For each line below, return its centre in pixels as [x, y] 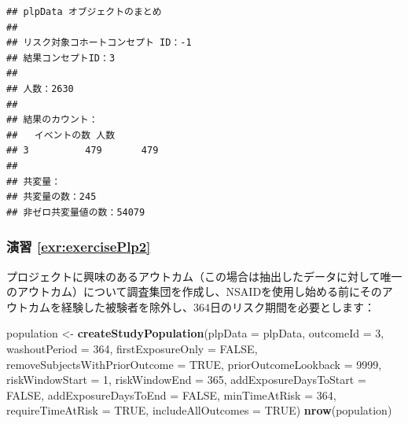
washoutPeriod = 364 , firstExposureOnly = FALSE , [132, 348]
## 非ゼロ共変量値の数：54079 [76, 212]
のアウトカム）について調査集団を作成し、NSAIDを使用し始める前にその [194, 291]
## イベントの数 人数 [61, 135]
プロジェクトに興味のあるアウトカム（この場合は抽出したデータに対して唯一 [204, 276]
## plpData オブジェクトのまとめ [84, 12]
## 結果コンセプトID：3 [61, 58]
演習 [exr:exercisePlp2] [79, 247]
